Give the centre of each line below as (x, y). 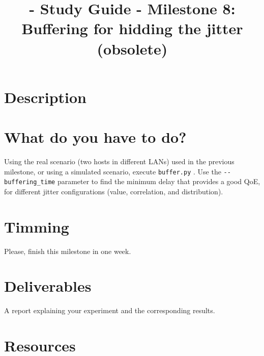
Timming (37, 226)
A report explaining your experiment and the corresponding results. (110, 310)
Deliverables (48, 286)
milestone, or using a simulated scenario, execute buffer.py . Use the (113, 171)
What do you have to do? (95, 137)
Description (46, 97)
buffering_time (30, 182)
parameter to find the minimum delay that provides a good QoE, (159, 181)
